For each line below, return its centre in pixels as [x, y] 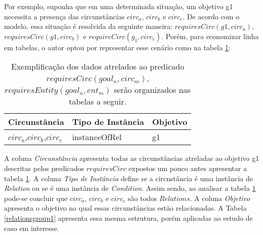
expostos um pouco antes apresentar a [188, 168]
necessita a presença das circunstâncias [64, 16]
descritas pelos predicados [44, 168]
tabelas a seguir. [98, 102]
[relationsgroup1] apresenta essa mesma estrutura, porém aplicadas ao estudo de [128, 217]
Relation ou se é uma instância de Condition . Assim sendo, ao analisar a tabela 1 [130, 188]
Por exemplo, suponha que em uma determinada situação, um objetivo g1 [119, 6]
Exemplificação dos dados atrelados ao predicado [98, 66]
